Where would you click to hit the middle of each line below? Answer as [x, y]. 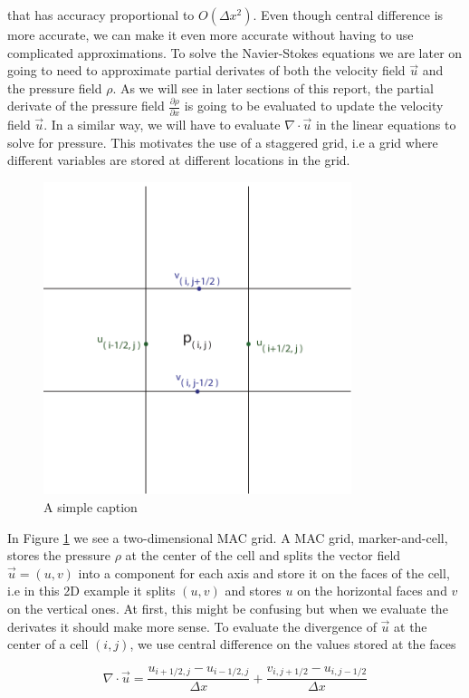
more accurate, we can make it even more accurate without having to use [211, 34]
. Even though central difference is [348, 15]
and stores [253, 591]
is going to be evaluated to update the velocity [314, 106]
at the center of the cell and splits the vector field [263, 555]
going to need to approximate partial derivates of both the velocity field [206, 70]
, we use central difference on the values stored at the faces [293, 644]
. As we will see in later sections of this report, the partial [273, 87]
